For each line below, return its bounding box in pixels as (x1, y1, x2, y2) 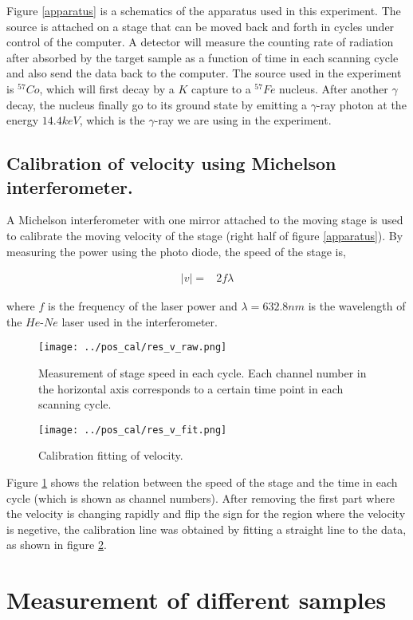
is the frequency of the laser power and (48, 298, 238, 314)
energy (6, 112, 39, 128)
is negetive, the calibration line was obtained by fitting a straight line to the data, (6, 520, 407, 537)
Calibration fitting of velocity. (38, 447, 183, 464)
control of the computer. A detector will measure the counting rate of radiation (6, 34, 394, 50)
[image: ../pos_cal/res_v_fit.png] (38, 424, 227, 436)
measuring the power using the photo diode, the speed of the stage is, (6, 243, 346, 259)
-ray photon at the (317, 96, 407, 113)
